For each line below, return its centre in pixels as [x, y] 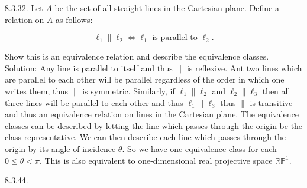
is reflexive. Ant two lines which [244, 67]
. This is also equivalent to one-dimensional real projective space [156, 160]
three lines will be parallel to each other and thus [94, 102]
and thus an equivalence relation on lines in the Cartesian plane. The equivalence [152, 114]
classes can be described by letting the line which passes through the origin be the [154, 125]
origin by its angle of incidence [60, 148]
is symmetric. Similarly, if [129, 90]
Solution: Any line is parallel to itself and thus [89, 67]
